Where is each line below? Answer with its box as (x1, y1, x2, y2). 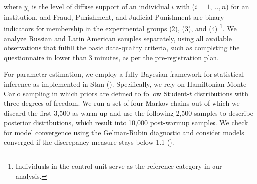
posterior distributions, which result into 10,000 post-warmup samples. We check (4, 117, 248, 128)
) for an (226, 1, 249, 11)
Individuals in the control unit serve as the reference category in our (15, 161, 222, 171)
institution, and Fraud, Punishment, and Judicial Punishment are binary (4, 11, 224, 22)
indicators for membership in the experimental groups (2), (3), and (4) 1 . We (4, 22, 237, 34)
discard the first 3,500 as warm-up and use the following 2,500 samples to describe (4, 107, 253, 118)
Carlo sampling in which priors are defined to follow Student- (4, 88, 190, 98)
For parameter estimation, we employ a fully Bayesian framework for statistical (4, 69, 244, 79)
